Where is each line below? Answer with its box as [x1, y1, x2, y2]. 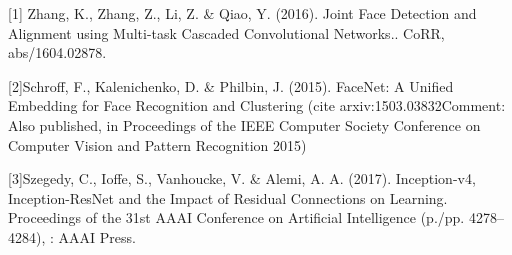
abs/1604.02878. [8, 42, 107, 63]
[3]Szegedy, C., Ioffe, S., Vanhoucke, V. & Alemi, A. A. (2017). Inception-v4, [8, 168, 476, 189]
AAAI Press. [58, 226, 136, 247]
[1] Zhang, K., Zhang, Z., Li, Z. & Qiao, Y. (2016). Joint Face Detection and [8, 3, 477, 23]
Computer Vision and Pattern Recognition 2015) [8, 134, 307, 155]
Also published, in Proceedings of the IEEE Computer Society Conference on [8, 114, 481, 135]
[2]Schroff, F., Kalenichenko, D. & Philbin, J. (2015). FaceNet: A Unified [8, 75, 454, 96]
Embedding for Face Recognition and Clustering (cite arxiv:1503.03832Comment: [8, 95, 506, 116]
